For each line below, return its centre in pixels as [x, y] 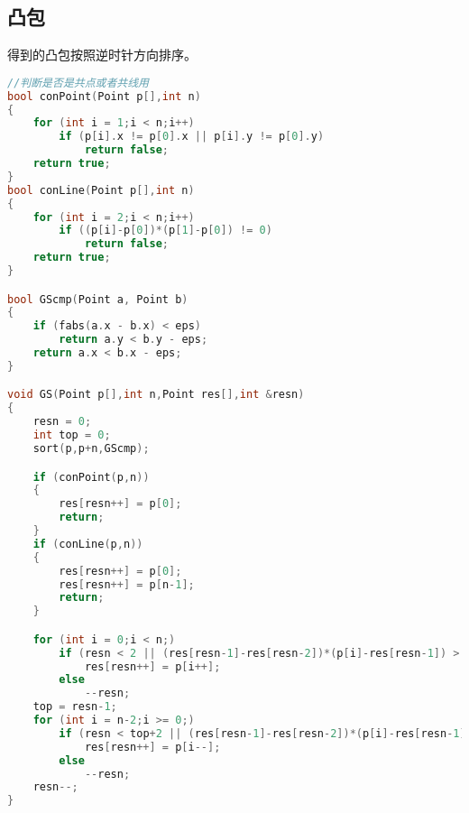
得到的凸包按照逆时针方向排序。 [102, 55]
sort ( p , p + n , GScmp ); [91, 448]
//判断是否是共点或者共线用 [78, 83]
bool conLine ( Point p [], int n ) [101, 190]
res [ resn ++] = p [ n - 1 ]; [127, 584]
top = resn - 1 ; [75, 707]
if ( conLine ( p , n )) [88, 544]
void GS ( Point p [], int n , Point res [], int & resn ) [156, 395]
